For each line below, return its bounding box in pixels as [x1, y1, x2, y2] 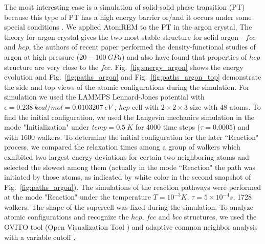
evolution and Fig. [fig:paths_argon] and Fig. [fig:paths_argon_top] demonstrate [4, 71, 261, 82]
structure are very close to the [4, 61, 99, 72]
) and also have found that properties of [121, 51, 247, 62]
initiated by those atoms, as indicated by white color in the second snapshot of [4, 172, 251, 182]
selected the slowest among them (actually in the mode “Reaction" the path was [4, 161, 255, 172]
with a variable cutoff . [4, 231, 76, 242]
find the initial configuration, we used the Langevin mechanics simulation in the [4, 111, 254, 122]
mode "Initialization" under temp [4, 121, 107, 132]
